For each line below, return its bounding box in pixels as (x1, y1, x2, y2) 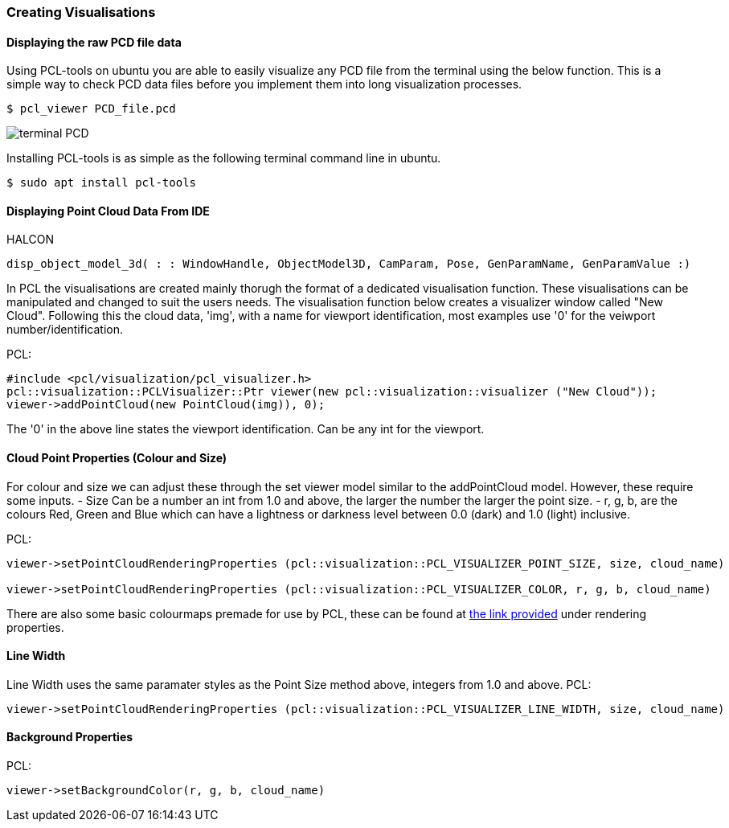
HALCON (6, 232, 55, 247)
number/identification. (6, 322, 123, 337)
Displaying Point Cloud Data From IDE (6, 203, 210, 218)
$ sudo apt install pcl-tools (6, 176, 197, 190)
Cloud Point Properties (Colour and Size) (6, 451, 227, 465)
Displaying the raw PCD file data (6, 35, 182, 49)
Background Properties (6, 730, 133, 744)
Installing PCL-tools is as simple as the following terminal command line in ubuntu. (6, 151, 441, 166)
